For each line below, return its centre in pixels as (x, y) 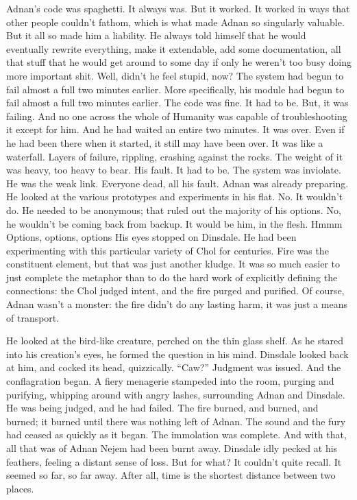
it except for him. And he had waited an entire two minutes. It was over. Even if (175, 129)
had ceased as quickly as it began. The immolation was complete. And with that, (176, 434)
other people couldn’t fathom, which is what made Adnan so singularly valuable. (175, 22)
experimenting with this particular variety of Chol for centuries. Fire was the (168, 250)
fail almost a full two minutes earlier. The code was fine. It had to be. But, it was (177, 103)
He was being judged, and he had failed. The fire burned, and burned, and (162, 408)
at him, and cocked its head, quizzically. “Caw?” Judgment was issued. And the (174, 367)
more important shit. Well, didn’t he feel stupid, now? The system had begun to (175, 75)
